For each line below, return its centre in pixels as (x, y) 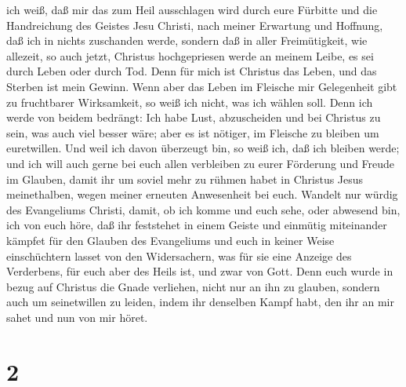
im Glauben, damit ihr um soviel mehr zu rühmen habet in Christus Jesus (185, 179)
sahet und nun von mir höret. (77, 317)
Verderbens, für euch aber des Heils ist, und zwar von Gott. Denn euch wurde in (200, 271)
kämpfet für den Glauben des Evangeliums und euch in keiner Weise (170, 240)
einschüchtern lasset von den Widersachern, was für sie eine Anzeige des (179, 256)
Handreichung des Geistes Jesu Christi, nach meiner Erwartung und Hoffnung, (195, 25)
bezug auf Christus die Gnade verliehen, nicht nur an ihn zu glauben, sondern (193, 286)
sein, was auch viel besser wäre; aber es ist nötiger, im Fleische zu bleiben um (193, 132)
